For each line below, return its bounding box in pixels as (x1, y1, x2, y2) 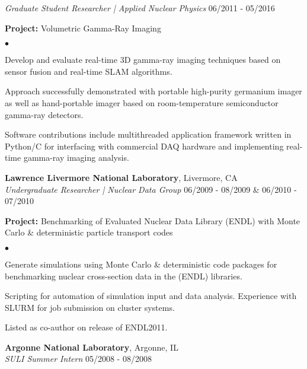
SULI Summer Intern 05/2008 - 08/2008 (5, 352, 152, 365)
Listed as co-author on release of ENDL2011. (5, 321, 168, 333)
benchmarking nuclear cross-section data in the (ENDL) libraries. (5, 269, 242, 282)
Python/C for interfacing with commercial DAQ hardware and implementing (5, 139, 284, 152)
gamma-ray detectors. (5, 108, 84, 120)
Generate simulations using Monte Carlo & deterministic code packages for (5, 257, 277, 270)
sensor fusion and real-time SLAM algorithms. (5, 65, 172, 77)
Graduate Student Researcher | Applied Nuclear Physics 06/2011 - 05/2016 (5, 2, 275, 14)
